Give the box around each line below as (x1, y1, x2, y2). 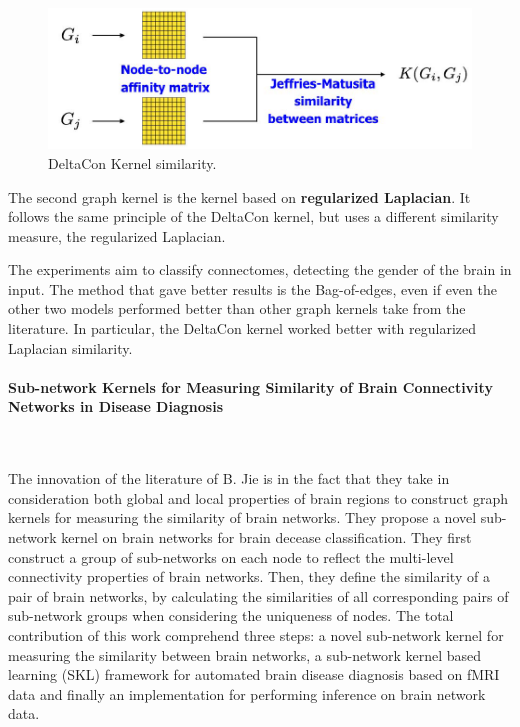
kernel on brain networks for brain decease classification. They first (61, 527, 472, 548)
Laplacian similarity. (8, 337, 133, 358)
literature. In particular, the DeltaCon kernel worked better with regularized (8, 318, 477, 339)
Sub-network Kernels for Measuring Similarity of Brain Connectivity (8, 376, 493, 397)
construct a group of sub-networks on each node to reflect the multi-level (8, 546, 454, 567)
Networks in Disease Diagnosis (8, 396, 223, 417)
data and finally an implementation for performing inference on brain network (8, 683, 486, 704)
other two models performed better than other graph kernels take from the (8, 298, 466, 319)
